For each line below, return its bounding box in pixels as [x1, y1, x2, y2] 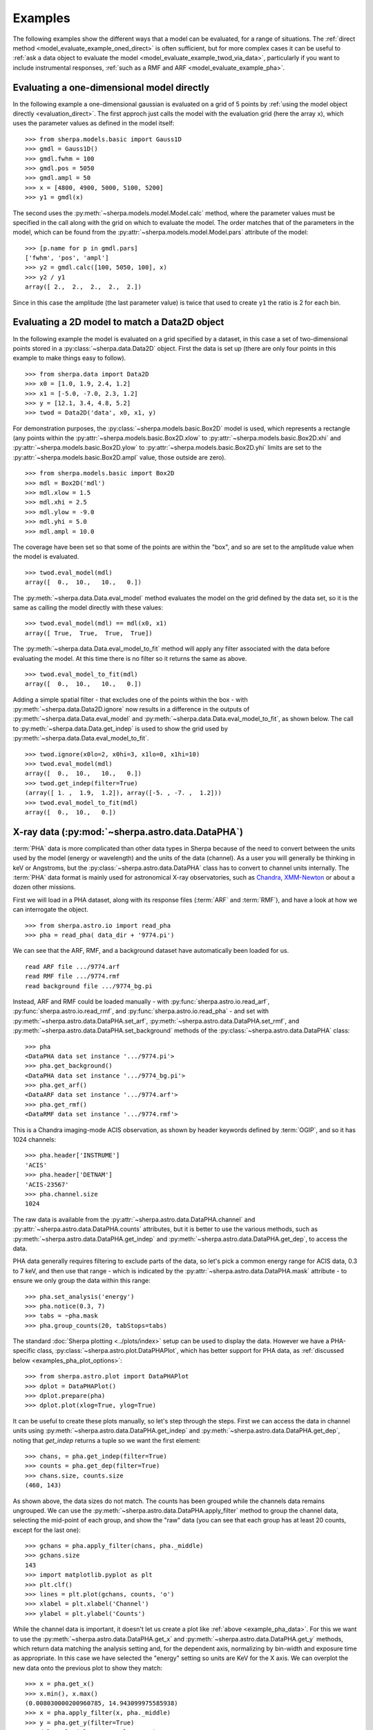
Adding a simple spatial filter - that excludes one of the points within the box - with [12, 695, 248, 704]
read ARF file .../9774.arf [25, 963, 120, 970]
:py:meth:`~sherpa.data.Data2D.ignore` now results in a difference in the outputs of [12, 705, 250, 713]
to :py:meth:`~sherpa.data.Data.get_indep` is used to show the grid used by [12, 724, 228, 733]
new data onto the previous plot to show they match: [12, 1664, 162, 1672]
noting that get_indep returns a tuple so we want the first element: [12, 1436, 201, 1444]
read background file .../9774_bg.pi [25, 982, 153, 990]
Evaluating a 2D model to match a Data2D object [12, 316, 224, 328]
